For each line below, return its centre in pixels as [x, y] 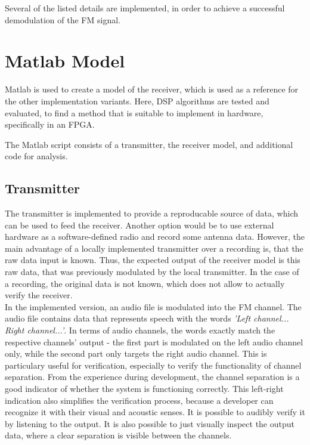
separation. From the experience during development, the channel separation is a [152, 377]
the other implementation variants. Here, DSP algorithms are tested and [137, 101]
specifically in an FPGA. [50, 124]
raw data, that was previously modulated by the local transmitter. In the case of [152, 272]
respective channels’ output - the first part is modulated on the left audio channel [154, 342]
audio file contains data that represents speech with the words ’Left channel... [147, 318]
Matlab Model [65, 61]
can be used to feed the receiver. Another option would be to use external [139, 225]
